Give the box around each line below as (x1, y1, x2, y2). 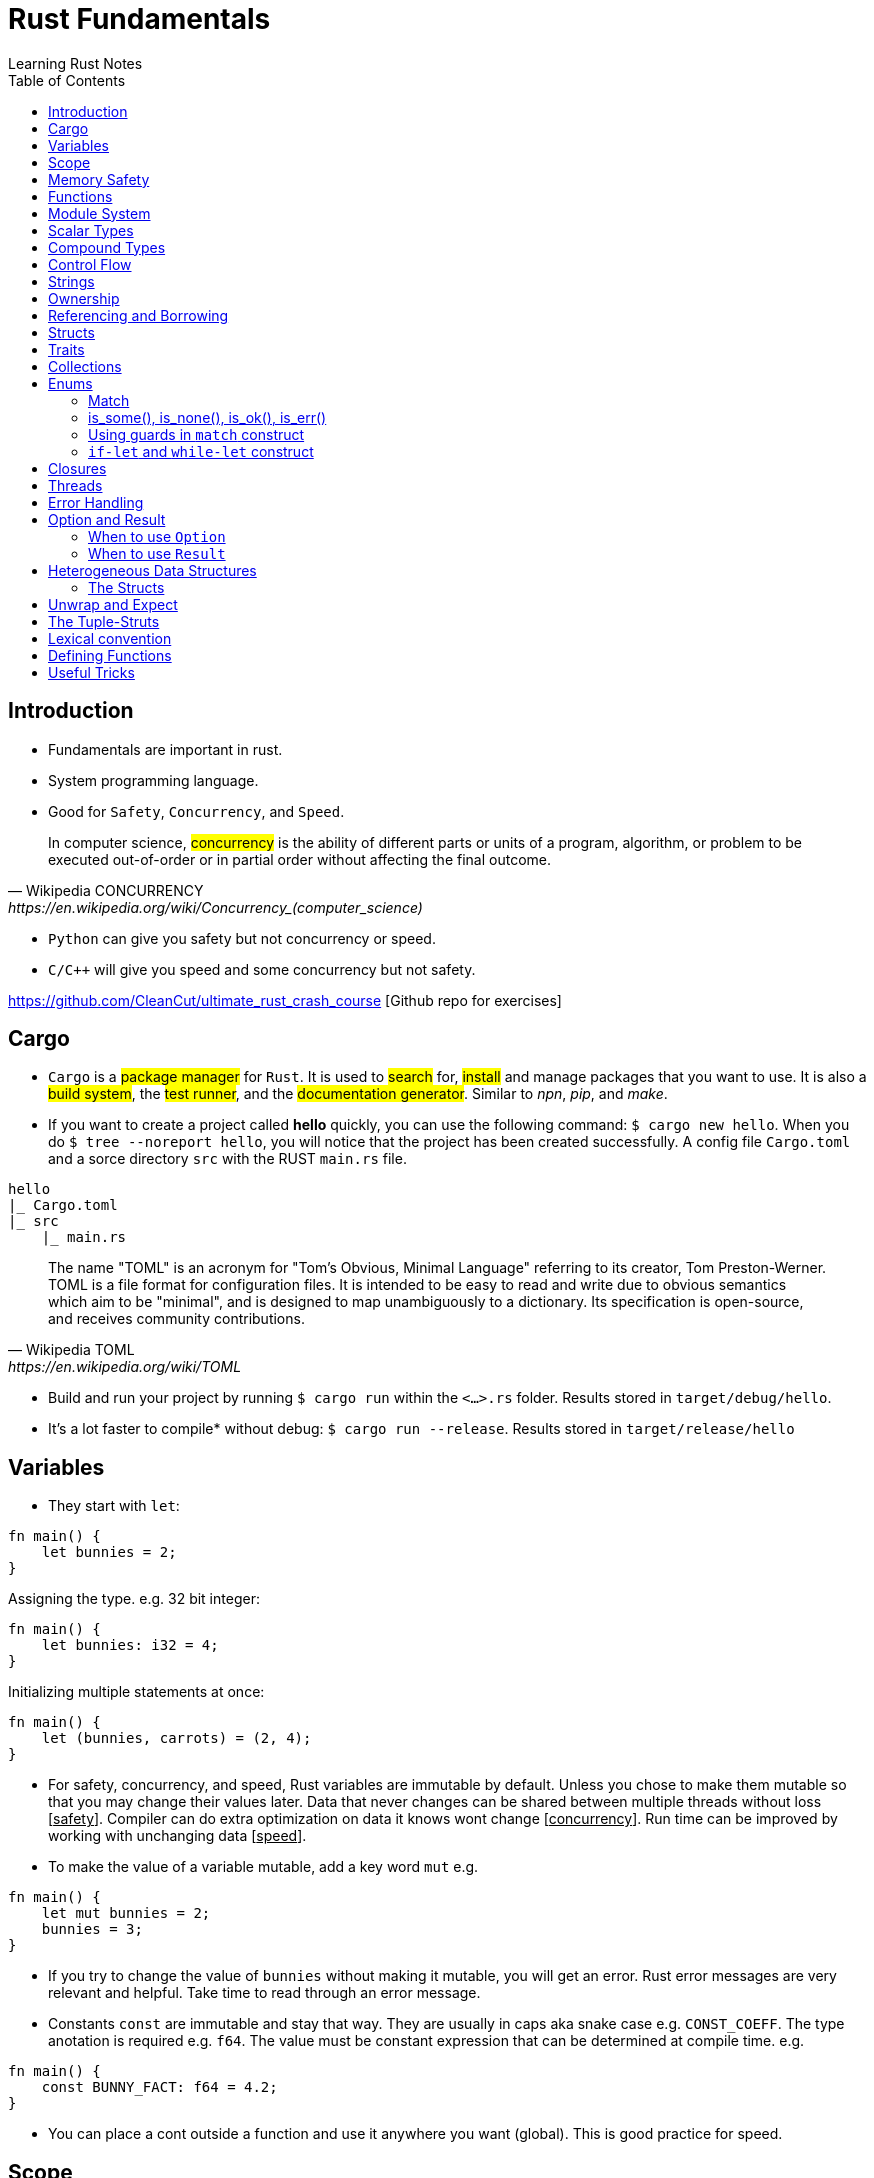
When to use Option (88, 527, 226, 545)
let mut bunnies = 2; (41, 1905, 211, 1922)
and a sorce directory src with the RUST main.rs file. (48, 1150, 407, 1168)
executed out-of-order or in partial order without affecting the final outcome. (48, 850, 551, 868)
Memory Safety (48, 170, 150, 188)
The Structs (88, 578, 165, 596)
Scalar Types (48, 221, 134, 239)
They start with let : (48, 1497, 180, 1515)
